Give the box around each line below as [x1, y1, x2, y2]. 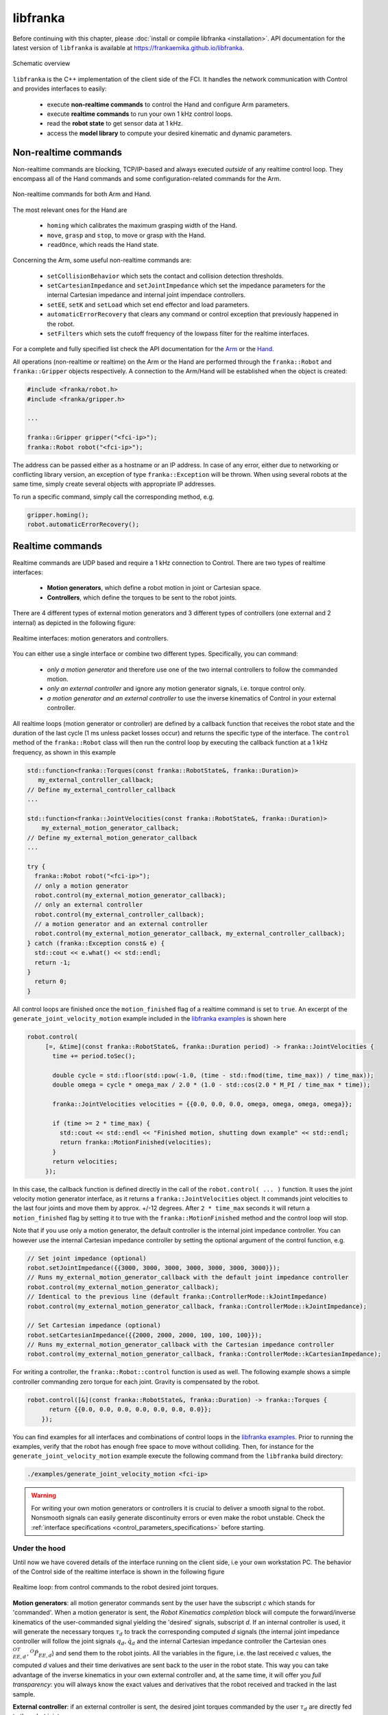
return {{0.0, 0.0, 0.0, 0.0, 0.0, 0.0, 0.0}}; [49, 1406, 212, 1413]
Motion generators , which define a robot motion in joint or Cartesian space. [47, 584, 262, 592]
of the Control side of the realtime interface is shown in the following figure [12, 1568, 225, 1576]
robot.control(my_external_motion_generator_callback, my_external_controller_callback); [34, 930, 345, 938]
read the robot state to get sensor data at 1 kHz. [47, 119, 183, 128]
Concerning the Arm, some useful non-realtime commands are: [12, 256, 192, 264]
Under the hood [12, 1544, 66, 1553]
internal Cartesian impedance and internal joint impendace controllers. [47, 291, 246, 299]
